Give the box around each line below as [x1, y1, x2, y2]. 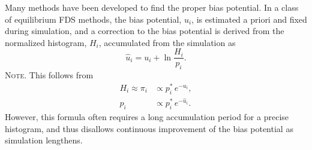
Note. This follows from [5, 69, 94, 81]
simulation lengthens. [5, 134, 83, 146]
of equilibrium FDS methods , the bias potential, [5, 13, 182, 25]
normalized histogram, [5, 36, 87, 48]
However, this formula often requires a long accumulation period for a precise [5, 111, 289, 123]
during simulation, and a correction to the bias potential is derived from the [5, 25, 284, 37]
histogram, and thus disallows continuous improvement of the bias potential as [5, 122, 293, 134]
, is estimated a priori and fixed [191, 13, 307, 25]
